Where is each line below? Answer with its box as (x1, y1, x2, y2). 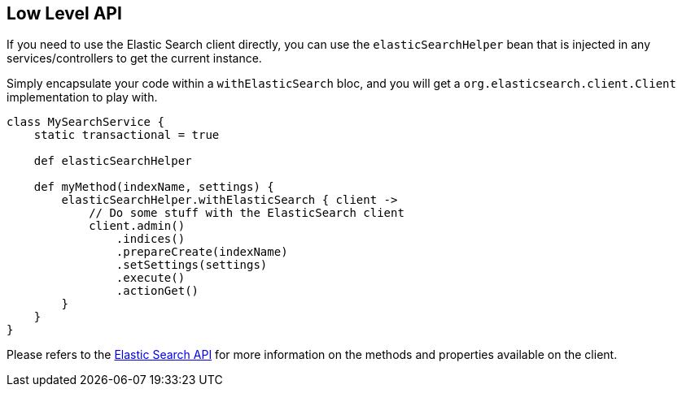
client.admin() (89, 219, 186, 233)
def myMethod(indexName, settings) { (33, 180, 274, 194)
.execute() (116, 271, 186, 285)
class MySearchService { (7, 115, 164, 129)
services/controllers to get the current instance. (7, 51, 262, 66)
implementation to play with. (7, 90, 158, 105)
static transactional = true (33, 128, 220, 142)
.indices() (116, 232, 186, 246)
